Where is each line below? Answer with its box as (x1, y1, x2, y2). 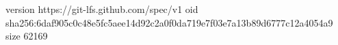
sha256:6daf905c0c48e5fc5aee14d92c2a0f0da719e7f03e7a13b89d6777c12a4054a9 (5, 15, 333, 29)
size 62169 (5, 29, 48, 43)
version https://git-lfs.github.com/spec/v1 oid (5, 2, 198, 16)
